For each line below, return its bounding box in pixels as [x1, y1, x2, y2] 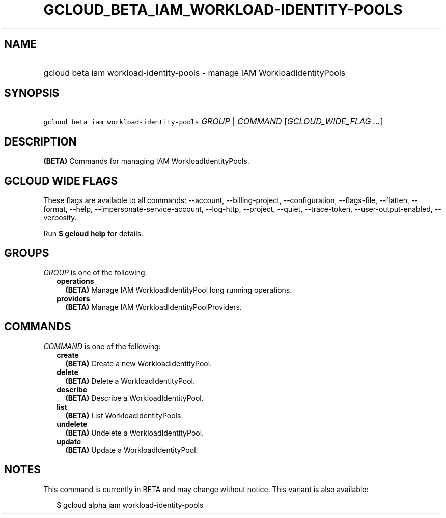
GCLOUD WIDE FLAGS [4, 174, 118, 187]
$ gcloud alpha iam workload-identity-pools [57, 500, 204, 509]
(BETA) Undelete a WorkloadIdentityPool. [65, 428, 204, 437]
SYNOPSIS [4, 87, 60, 100]
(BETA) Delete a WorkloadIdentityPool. [65, 376, 195, 385]
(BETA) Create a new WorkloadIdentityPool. [65, 359, 212, 368]
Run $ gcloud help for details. [43, 229, 144, 238]
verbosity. [43, 213, 77, 222]
